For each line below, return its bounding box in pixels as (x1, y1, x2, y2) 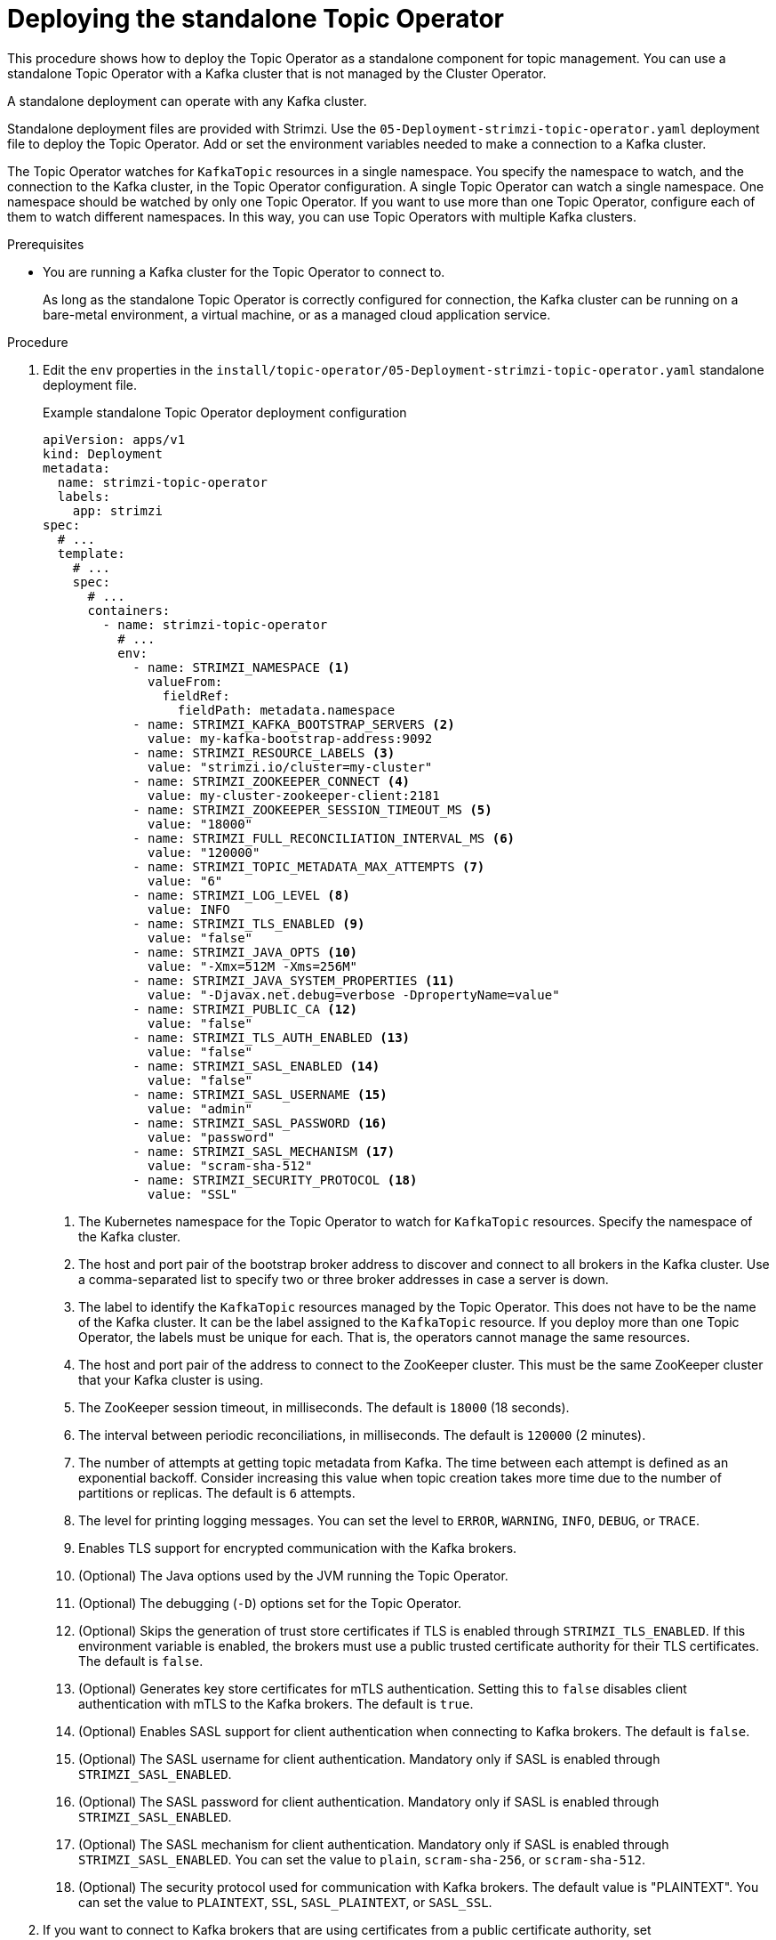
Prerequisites (7, 236, 84, 252)
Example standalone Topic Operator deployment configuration (43, 404, 407, 420)
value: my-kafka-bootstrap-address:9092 (148, 731, 433, 746)
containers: (87, 602, 171, 618)
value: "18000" (148, 816, 253, 831)
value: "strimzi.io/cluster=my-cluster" (148, 759, 433, 774)
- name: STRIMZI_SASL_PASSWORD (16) (132, 1115, 388, 1130)
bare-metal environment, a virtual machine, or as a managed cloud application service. (43, 306, 551, 322)
